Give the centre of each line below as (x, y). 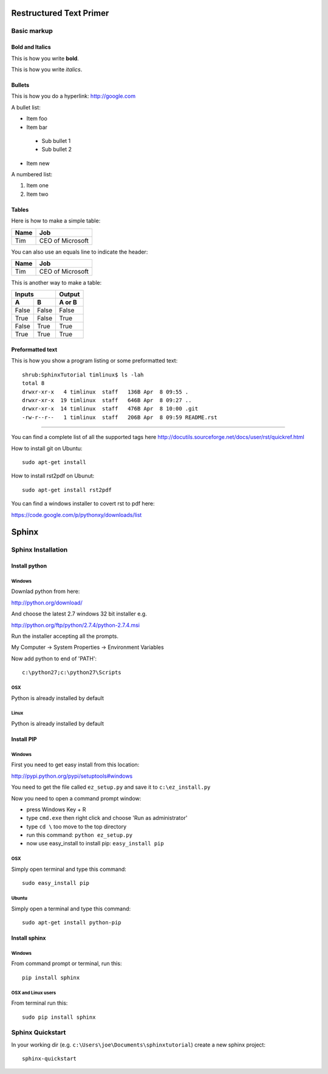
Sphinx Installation (39, 550)
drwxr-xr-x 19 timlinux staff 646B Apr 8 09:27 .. (107, 400)
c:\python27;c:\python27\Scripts (72, 673)
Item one (37, 185)
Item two (37, 194)
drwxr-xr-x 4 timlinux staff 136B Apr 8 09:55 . (105, 392)
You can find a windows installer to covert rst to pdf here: (83, 504)
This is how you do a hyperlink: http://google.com (73, 96)
